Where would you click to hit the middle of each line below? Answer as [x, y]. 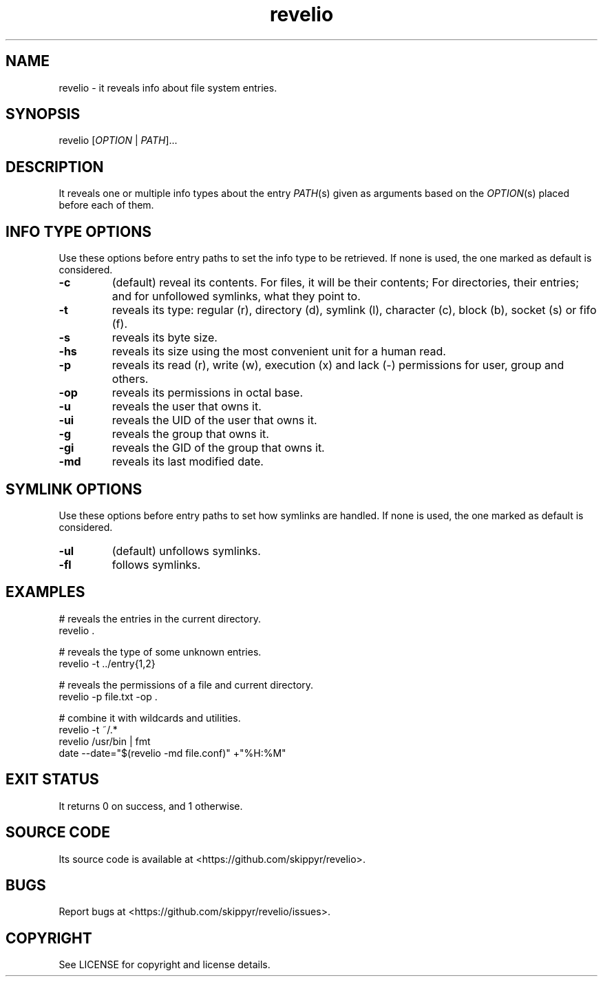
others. [130, 379]
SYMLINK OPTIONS [74, 489]
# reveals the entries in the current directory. [160, 618]
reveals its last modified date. [188, 462]
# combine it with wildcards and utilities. [150, 718]
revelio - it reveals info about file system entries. [168, 87]
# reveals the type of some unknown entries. [160, 651]
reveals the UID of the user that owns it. [214, 420]
